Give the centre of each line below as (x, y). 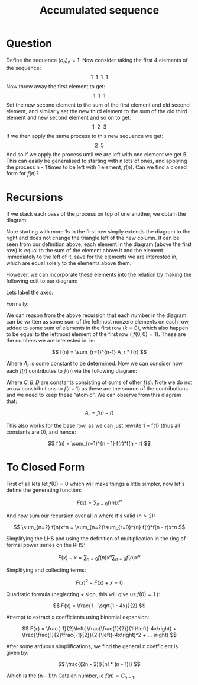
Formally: (17, 303)
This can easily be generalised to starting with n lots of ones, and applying (97, 161)
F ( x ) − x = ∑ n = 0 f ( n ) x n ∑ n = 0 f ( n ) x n (99, 557)
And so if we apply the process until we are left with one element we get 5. (97, 154)
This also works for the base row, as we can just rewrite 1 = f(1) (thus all (93, 426)
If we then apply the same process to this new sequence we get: (85, 136)
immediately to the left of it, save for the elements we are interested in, (92, 257)
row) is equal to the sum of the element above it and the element (85, 250)
